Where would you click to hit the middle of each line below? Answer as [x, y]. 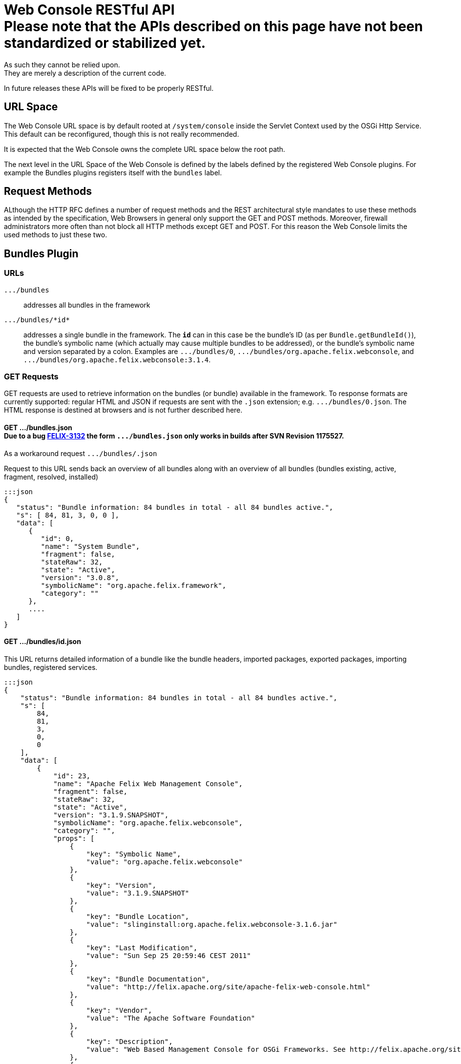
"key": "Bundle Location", [138, 916]
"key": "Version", [121, 885]
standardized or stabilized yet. [105, 43]
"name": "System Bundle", [90, 546]
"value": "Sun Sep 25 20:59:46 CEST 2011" [168, 955]
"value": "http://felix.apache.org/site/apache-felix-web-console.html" [228, 987]
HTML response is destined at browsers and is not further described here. [123, 410]
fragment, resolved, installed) [51, 477]
